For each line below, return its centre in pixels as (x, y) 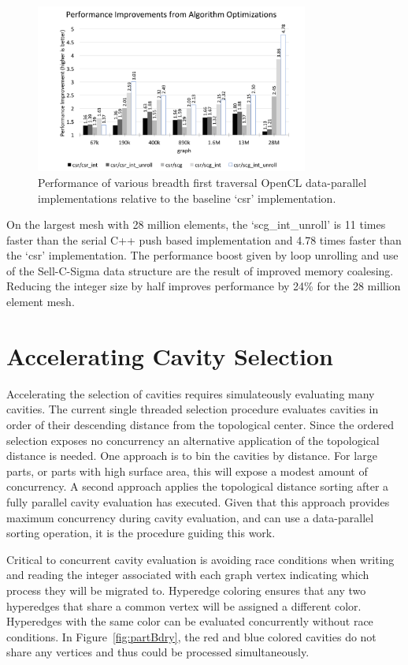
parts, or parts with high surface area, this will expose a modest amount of (187, 471)
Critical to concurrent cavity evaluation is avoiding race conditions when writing (200, 559)
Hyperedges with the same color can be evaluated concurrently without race (190, 621)
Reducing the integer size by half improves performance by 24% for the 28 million (204, 286)
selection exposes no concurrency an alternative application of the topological (193, 440)
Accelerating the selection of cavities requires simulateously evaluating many (191, 393)
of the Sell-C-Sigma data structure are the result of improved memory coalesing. (200, 270)
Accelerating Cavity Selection (170, 355)
